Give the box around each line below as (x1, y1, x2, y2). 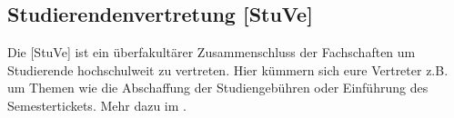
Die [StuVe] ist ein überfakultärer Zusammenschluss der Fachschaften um (7, 43, 416, 62)
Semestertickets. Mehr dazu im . (7, 95, 187, 114)
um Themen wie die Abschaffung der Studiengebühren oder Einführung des (7, 78, 429, 97)
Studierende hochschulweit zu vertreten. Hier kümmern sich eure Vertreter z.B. (7, 60, 449, 79)
